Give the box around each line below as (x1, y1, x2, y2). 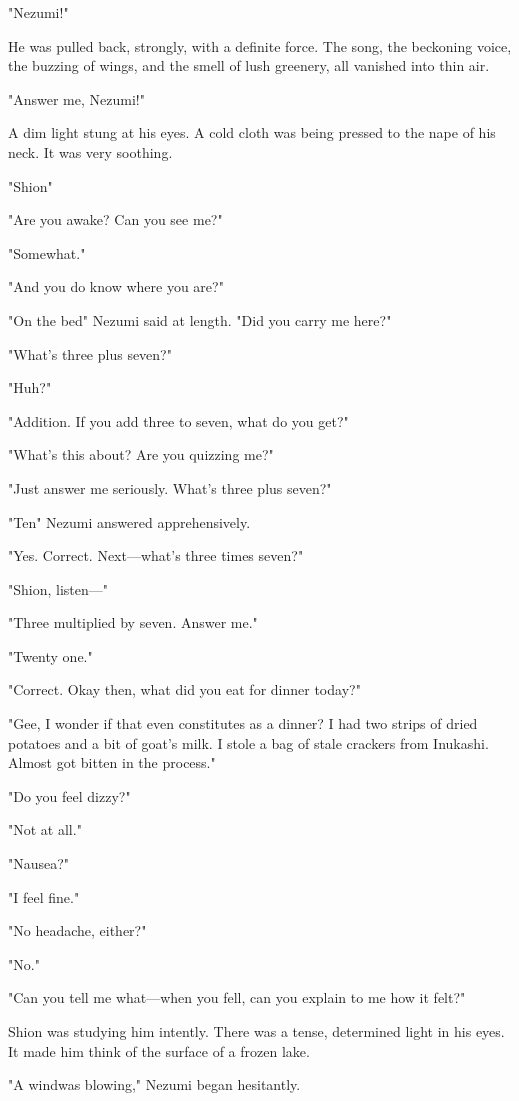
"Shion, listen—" (8, 578, 109, 599)
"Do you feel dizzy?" (8, 785, 131, 806)
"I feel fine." (8, 886, 80, 907)
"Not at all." (8, 819, 82, 840)
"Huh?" (8, 377, 52, 398)
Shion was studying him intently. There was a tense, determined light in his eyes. (8, 1021, 505, 1041)
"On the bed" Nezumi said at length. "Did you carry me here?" (8, 309, 392, 330)
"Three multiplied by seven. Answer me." (8, 612, 258, 633)
